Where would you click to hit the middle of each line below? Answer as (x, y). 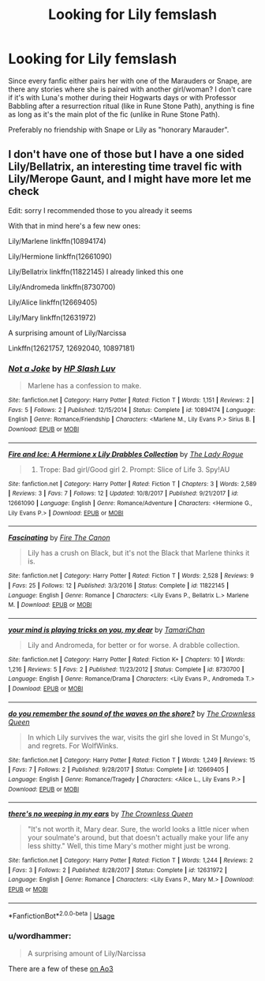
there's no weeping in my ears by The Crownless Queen (101, 814)
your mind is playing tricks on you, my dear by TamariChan (106, 630)
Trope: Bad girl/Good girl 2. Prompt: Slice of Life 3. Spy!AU (134, 469)
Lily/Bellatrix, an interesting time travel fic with (125, 167)
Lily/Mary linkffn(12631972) (52, 317)
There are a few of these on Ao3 (61, 968)
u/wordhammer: (40, 936)
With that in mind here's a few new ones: (74, 226)
